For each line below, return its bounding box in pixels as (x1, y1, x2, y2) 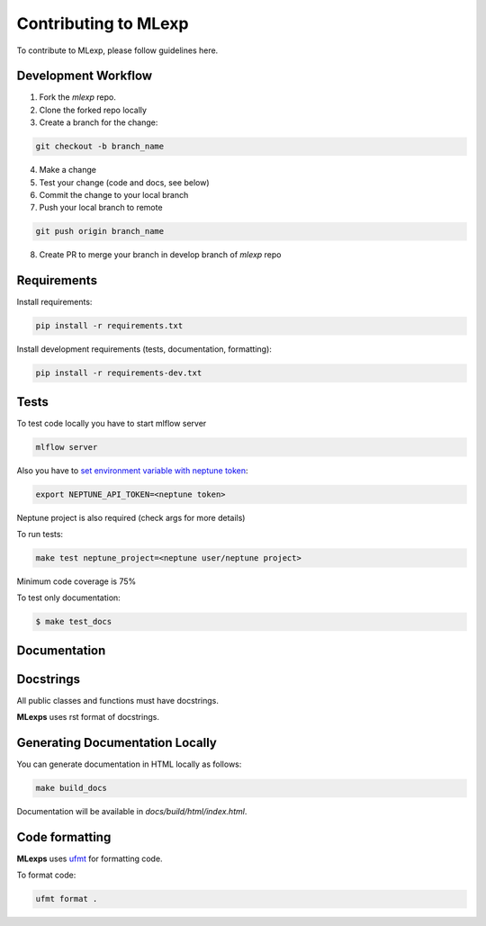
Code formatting (16, 829, 112, 845)
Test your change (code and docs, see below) (39, 176, 211, 188)
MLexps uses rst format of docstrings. (16, 712, 159, 723)
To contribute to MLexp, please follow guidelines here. (16, 45, 219, 56)
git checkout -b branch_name (35, 141, 165, 152)
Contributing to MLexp (16, 13, 189, 33)
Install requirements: (16, 297, 93, 308)
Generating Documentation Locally (16, 735, 218, 751)
